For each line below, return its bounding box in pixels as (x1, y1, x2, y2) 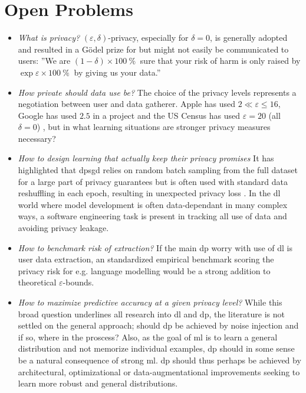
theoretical (18, 276, 57, 288)
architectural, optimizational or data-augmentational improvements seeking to (18, 365, 300, 378)
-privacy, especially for (108, 31, 189, 44)
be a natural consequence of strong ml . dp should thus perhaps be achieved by (18, 353, 301, 366)
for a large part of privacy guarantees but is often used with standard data (18, 175, 288, 187)
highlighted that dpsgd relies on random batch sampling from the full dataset (18, 164, 298, 176)
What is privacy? (18, 31, 80, 44)
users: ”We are (18, 54, 71, 67)
